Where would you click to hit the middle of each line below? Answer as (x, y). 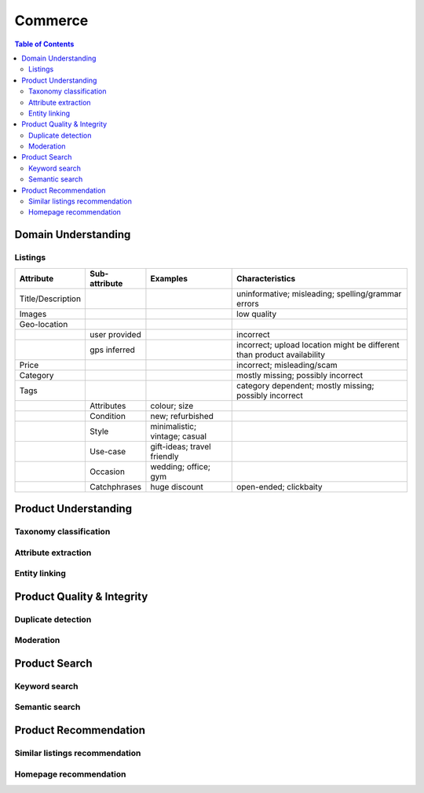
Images (33, 314)
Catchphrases (115, 486)
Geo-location (44, 324)
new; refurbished (182, 416)
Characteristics (266, 278)
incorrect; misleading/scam (287, 365)
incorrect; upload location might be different (318, 344)
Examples (169, 278)
